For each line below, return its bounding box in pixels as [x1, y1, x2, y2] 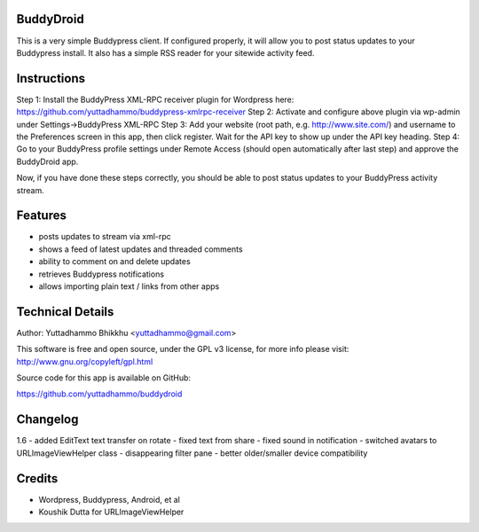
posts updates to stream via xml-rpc [38, 231, 172, 242]
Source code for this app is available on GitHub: [16, 372, 191, 383]
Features [16, 208, 67, 223]
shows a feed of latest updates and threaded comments [38, 244, 243, 254]
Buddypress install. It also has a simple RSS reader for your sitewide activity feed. [16, 47, 315, 58]
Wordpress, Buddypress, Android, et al [38, 494, 181, 505]
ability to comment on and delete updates [38, 256, 191, 267]
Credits [16, 471, 59, 486]
